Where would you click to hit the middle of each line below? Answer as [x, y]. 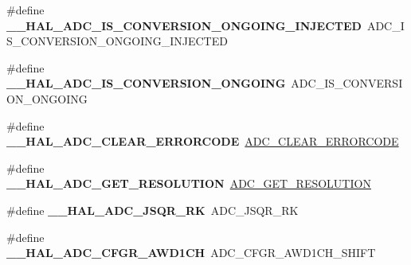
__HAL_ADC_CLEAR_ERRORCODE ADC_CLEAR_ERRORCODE [203, 141]
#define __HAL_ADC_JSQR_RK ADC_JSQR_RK [153, 210]
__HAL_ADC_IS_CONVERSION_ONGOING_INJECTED [184, 25]
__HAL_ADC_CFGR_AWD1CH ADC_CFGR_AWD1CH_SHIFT [191, 253]
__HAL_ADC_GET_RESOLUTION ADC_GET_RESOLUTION [189, 183]
